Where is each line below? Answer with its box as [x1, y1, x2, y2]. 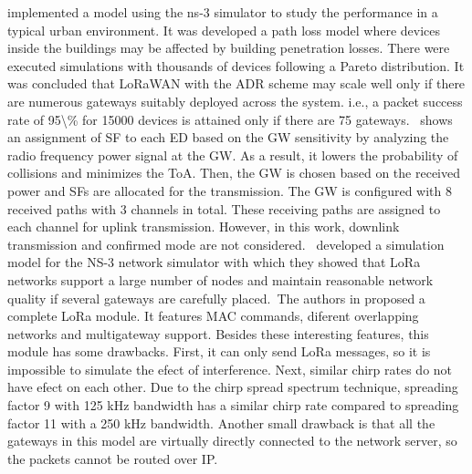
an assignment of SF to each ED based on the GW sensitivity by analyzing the [7, 128, 449, 147]
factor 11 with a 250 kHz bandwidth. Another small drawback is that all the [7, 413, 435, 432]
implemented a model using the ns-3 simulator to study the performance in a [7, 3, 438, 21]
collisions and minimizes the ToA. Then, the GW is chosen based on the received [7, 163, 460, 182]
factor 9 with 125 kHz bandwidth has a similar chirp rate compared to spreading [7, 396, 459, 415]
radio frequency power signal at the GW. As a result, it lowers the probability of [7, 145, 458, 164]
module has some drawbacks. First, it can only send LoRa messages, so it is [7, 342, 431, 361]
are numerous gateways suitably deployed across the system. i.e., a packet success [7, 91, 463, 110]
